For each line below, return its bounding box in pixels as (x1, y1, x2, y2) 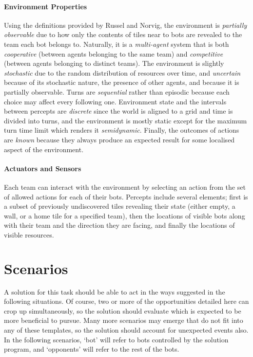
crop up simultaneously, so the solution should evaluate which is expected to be (4, 305, 241, 316)
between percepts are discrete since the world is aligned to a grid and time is (4, 106, 233, 116)
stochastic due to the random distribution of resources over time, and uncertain (4, 67, 241, 78)
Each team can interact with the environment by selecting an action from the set (4, 181, 246, 192)
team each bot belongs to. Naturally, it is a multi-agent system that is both (4, 39, 229, 49)
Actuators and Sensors (4, 163, 81, 173)
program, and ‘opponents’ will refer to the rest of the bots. (4, 344, 179, 354)
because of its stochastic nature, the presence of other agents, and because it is (4, 77, 239, 87)
